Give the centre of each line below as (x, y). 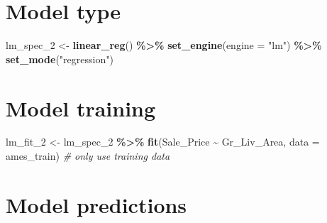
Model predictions (96, 204)
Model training (81, 108)
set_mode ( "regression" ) (60, 59)
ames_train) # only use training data (88, 156)
